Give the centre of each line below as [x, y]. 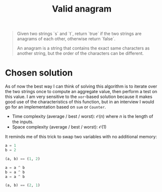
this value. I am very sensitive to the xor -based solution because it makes [79, 97]
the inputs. [23, 122]
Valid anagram [82, 9]
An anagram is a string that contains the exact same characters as [83, 48]
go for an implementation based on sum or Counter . [55, 107]
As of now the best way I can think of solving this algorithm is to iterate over [81, 86]
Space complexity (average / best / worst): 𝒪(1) [59, 127]
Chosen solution [39, 73]
